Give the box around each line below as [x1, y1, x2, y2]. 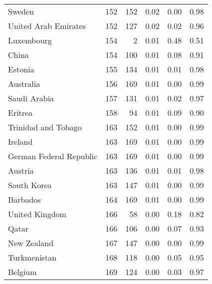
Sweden [8, 5, 34, 17]
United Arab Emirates [8, 20, 86, 31]
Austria [8, 165, 34, 176]
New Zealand [8, 237, 54, 249]
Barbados [8, 194, 41, 205]
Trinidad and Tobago [8, 121, 82, 133]
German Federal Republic [8, 150, 98, 162]
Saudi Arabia [8, 92, 54, 104]
